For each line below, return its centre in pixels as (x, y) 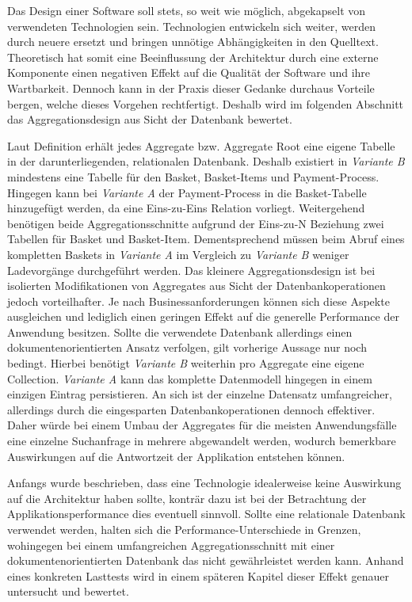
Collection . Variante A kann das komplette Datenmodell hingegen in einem (190, 378)
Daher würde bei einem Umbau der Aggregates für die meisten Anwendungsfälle (202, 425)
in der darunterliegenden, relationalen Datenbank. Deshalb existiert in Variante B (206, 161)
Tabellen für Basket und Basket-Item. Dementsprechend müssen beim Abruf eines (206, 239)
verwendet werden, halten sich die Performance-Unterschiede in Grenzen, (184, 529)
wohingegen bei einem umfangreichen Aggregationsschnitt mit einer (171, 545)
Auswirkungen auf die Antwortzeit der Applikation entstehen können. (176, 456)
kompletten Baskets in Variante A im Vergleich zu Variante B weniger (178, 254)
